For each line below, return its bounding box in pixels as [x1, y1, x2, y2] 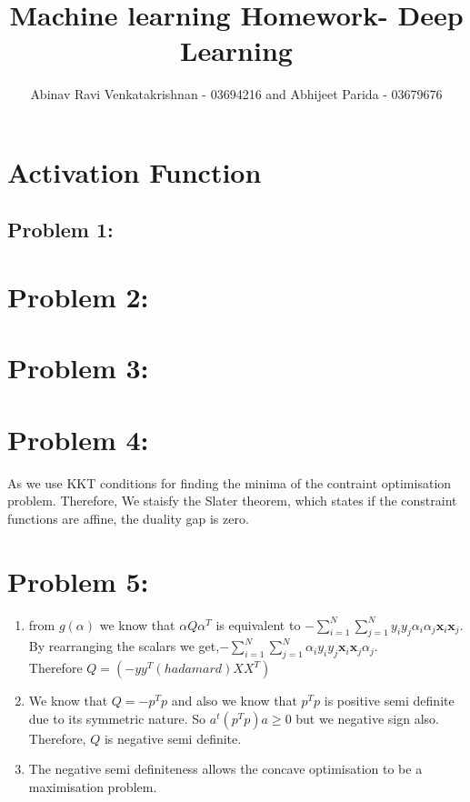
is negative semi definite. [104, 728, 242, 747]
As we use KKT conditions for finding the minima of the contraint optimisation [7, 473, 452, 492]
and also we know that [171, 691, 297, 710]
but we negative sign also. [295, 708, 439, 727]
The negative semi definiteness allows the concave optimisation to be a [28, 759, 423, 778]
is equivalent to [215, 615, 301, 634]
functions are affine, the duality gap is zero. [7, 508, 249, 527]
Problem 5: [7, 562, 149, 599]
